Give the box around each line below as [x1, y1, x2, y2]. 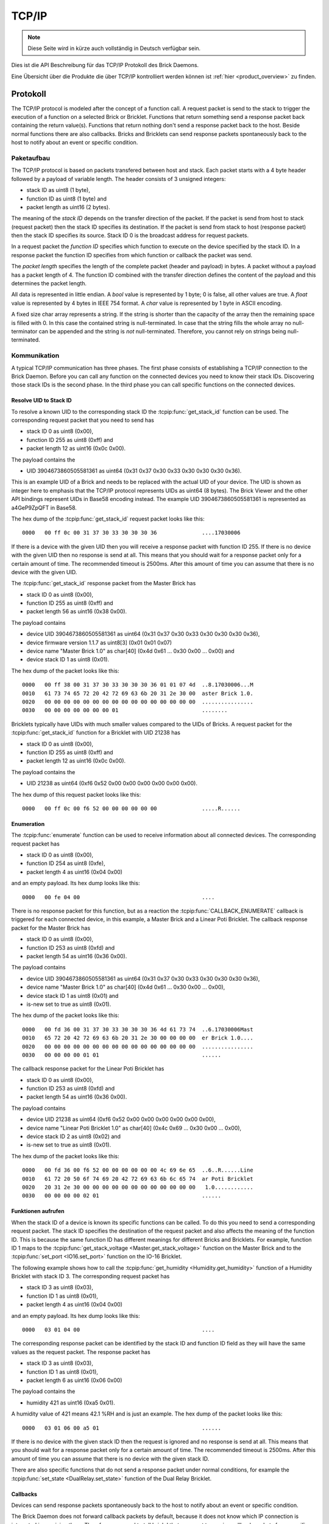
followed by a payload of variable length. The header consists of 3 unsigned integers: [11, 175, 226, 182]
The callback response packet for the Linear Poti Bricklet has [11, 1065, 164, 1072]
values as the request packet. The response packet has [11, 1348, 150, 1356]
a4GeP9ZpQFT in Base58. [11, 504, 77, 511]
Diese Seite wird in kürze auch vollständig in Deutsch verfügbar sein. [27, 45, 201, 52]
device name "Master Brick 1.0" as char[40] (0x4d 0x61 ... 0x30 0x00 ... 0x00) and [26, 647, 235, 655]
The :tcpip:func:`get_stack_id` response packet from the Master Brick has [11, 580, 196, 587]
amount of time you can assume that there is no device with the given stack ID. [11, 1455, 210, 1462]
